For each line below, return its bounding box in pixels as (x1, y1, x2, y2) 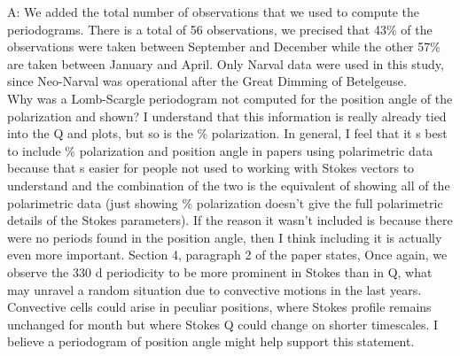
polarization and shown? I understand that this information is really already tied (7, 106, 447, 125)
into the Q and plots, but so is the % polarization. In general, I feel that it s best (7, 124, 448, 143)
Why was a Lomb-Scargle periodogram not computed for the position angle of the (7, 89, 453, 107)
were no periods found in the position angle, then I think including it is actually (7, 228, 442, 246)
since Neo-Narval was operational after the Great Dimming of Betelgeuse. (7, 72, 407, 90)
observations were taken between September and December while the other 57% (7, 37, 441, 56)
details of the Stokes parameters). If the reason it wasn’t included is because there (7, 211, 453, 229)
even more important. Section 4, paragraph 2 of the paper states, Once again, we (7, 245, 448, 264)
